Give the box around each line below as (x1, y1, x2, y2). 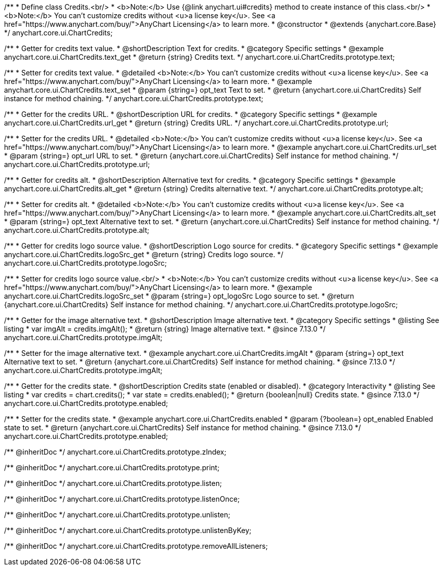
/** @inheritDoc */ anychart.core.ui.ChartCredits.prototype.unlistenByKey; (4, 526, 252, 535)
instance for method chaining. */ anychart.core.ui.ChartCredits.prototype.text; (4, 94, 264, 103)
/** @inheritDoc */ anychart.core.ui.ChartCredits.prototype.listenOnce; (4, 495, 240, 503)
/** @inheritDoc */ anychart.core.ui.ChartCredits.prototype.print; (4, 463, 220, 472)
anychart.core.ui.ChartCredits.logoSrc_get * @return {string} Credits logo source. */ (4, 250, 284, 259)
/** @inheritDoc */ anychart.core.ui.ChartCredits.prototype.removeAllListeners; (4, 542, 268, 550)
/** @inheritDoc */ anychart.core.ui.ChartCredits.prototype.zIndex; (4, 447, 226, 456)
